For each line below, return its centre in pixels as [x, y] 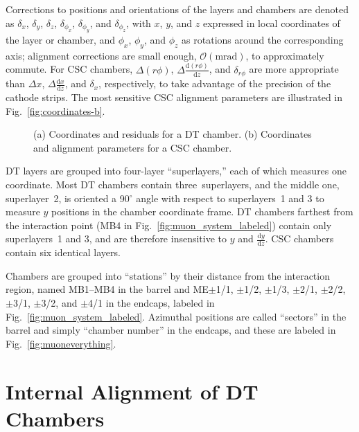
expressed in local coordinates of [271, 22]
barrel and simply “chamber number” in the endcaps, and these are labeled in [171, 330]
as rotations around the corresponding [263, 39]
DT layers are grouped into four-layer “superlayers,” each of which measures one [176, 171]
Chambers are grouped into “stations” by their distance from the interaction [168, 275]
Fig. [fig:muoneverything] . [61, 343]
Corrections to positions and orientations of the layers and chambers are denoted [177, 9]
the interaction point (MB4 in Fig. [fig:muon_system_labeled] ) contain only [169, 225]
